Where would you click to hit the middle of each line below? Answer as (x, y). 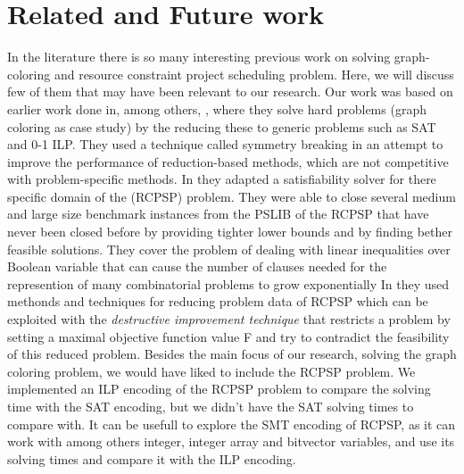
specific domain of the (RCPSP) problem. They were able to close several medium (232, 196)
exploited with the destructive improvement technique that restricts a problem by (229, 319)
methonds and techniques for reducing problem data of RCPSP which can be (218, 301)
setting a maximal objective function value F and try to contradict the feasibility (228, 336)
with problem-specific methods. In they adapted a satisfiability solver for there (222, 179)
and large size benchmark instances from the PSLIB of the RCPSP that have (218, 214)
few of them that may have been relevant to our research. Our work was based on (230, 91)
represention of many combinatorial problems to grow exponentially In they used (228, 283)
